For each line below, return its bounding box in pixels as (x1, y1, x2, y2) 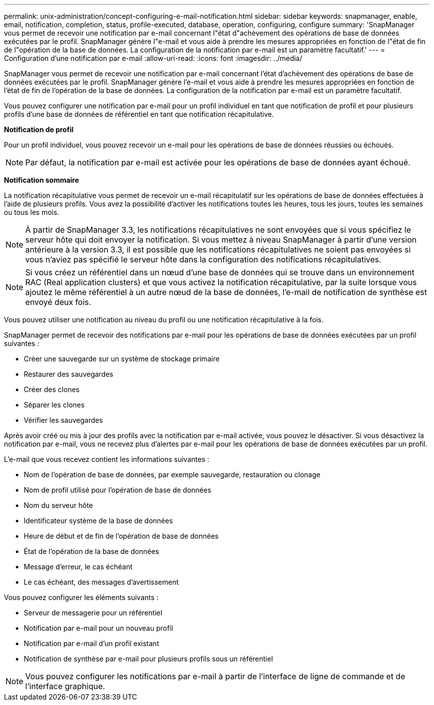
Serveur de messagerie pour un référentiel (24, 608, 163, 617)
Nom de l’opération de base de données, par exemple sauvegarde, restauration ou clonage (24, 470, 321, 479)
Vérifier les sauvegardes (24, 416, 103, 424)
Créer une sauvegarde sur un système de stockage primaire (24, 354, 220, 363)
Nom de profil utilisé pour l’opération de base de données (24, 486, 212, 494)
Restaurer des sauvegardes (24, 370, 113, 378)
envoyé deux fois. (25, 297, 91, 307)
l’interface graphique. (25, 681, 105, 691)
